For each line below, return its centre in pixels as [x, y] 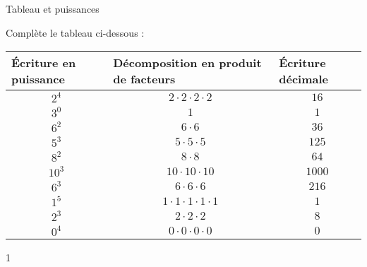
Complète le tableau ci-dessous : [75, 32]
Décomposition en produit [187, 63]
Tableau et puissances [53, 8]
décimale [303, 79]
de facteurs [144, 79]
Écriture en [44, 63]
